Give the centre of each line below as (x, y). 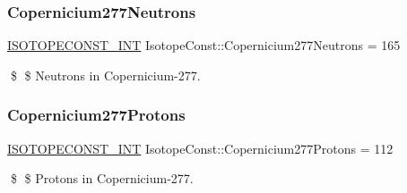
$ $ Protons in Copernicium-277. (102, 178)
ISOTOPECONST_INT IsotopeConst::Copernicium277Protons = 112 (200, 148)
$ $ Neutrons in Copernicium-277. (105, 75)
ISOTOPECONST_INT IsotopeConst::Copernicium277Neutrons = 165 (204, 45)
